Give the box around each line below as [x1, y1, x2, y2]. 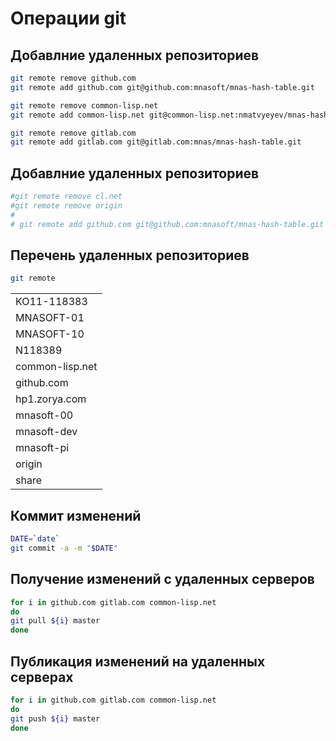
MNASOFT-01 [15, 311, 85, 325]
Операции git [10, 7, 127, 30]
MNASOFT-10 [15, 327, 85, 341]
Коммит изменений [10, 507, 142, 524]
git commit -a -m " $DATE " [10, 543, 118, 553]
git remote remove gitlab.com [10, 128, 137, 138]
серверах [10, 668, 74, 686]
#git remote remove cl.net [10, 192, 123, 202]
